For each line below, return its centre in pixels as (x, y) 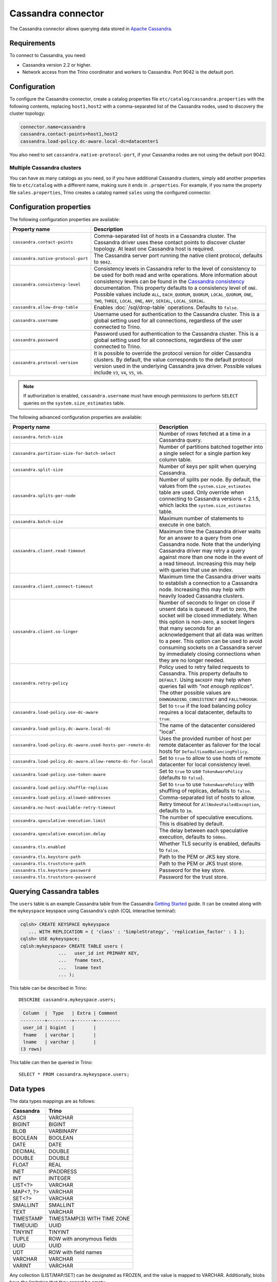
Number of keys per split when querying (208, 467)
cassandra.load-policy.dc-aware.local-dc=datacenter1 (89, 141)
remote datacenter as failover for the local (210, 745)
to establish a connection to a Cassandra (209, 583)
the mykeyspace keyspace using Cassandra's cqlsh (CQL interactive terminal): (93, 911)
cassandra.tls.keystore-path (47, 857)
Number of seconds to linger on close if (207, 603)
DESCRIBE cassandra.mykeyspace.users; (67, 1000)
